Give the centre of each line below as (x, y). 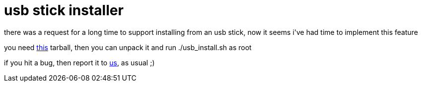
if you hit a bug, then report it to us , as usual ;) (79, 62)
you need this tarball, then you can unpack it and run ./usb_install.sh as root (128, 47)
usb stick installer (64, 10)
